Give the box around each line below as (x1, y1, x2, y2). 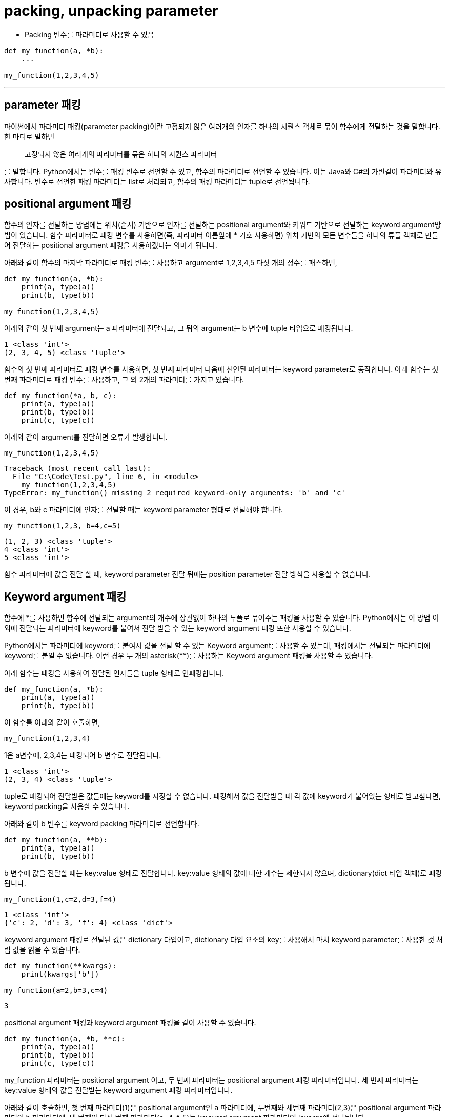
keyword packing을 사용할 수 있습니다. (4, 802, 130, 811)
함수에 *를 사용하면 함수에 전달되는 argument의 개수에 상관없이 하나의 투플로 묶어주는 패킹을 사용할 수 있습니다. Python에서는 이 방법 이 (4, 613, 439, 623)
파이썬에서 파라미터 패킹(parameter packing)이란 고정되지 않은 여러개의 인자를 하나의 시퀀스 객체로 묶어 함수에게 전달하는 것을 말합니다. (4, 121, 440, 131)
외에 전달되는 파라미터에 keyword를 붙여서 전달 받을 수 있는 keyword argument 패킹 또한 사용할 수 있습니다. (4, 624, 351, 633)
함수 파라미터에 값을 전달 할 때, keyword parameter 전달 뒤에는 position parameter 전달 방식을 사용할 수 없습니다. (4, 570, 371, 579)
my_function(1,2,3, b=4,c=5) (4, 522, 121, 530)
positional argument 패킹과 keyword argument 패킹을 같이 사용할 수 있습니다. (4, 1018, 256, 1027)
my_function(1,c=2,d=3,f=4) (4, 895, 117, 904)
